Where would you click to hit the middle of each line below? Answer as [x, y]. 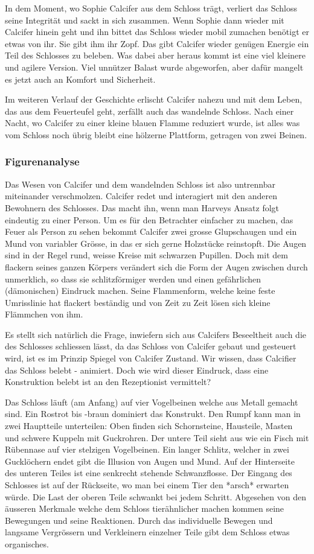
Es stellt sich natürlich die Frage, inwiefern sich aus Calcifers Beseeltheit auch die [156, 334]
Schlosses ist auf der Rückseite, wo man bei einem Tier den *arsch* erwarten [147, 485]
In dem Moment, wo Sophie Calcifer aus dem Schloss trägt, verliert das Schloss [151, 8]
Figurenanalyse [42, 161]
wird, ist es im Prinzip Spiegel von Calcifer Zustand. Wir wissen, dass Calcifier [151, 358]
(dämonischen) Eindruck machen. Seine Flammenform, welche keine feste [140, 291]
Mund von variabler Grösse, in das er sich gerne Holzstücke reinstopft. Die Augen [156, 243]
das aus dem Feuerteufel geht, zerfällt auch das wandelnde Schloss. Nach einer [149, 111]
